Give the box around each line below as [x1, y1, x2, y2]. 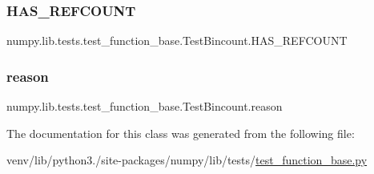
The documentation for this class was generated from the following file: [6, 124, 355, 141]
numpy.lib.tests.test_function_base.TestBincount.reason [6, 98, 283, 115]
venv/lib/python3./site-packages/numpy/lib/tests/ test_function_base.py [6, 152, 368, 168]
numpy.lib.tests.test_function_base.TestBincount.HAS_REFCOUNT [6, 32, 348, 49]
